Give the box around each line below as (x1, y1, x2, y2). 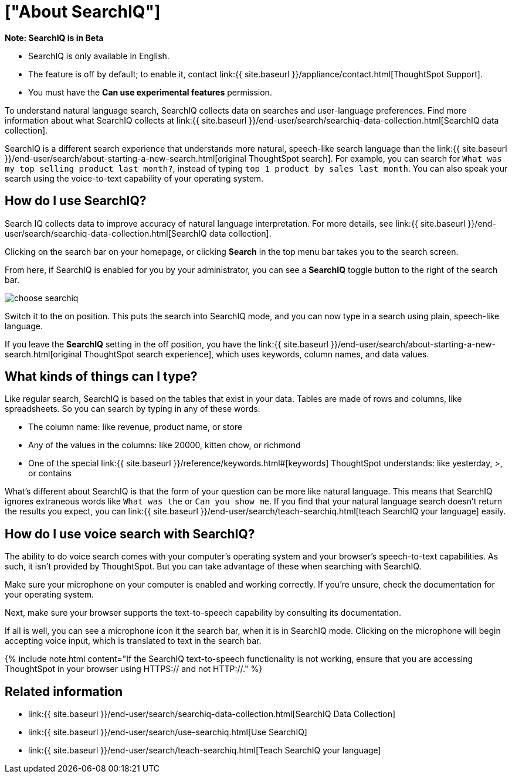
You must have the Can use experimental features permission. (28, 87, 272, 97)
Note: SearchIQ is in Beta (5, 32, 104, 43)
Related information (5, 684, 123, 699)
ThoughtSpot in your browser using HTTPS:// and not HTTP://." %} (5, 664, 263, 674)
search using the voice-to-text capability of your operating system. (5, 173, 264, 183)
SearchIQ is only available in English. (28, 50, 169, 61)
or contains (28, 468, 72, 479)
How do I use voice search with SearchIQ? (5, 526, 255, 541)
